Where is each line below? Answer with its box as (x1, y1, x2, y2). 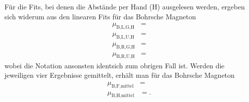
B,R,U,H (116, 54, 135, 59)
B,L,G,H (116, 25, 135, 30)
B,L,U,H (116, 34, 135, 40)
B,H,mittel (111, 93, 134, 99)
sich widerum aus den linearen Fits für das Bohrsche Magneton (4, 11, 196, 21)
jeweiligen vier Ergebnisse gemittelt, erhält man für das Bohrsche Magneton (4, 70, 235, 80)
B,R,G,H (116, 44, 135, 50)
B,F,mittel (111, 83, 134, 89)
